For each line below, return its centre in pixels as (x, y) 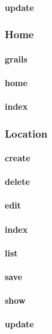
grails (16, 58)
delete (17, 182)
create (18, 158)
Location (26, 133)
